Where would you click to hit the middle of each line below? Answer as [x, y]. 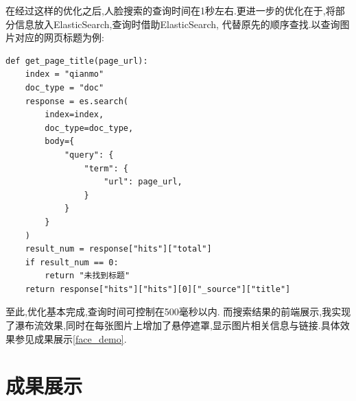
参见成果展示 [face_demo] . [71, 338]
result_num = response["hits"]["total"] [118, 249]
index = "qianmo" [64, 74]
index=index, [74, 115]
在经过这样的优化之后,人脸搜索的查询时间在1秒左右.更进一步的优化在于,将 [170, 10]
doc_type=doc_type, [89, 128]
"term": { [106, 168]
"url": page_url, [143, 182]
